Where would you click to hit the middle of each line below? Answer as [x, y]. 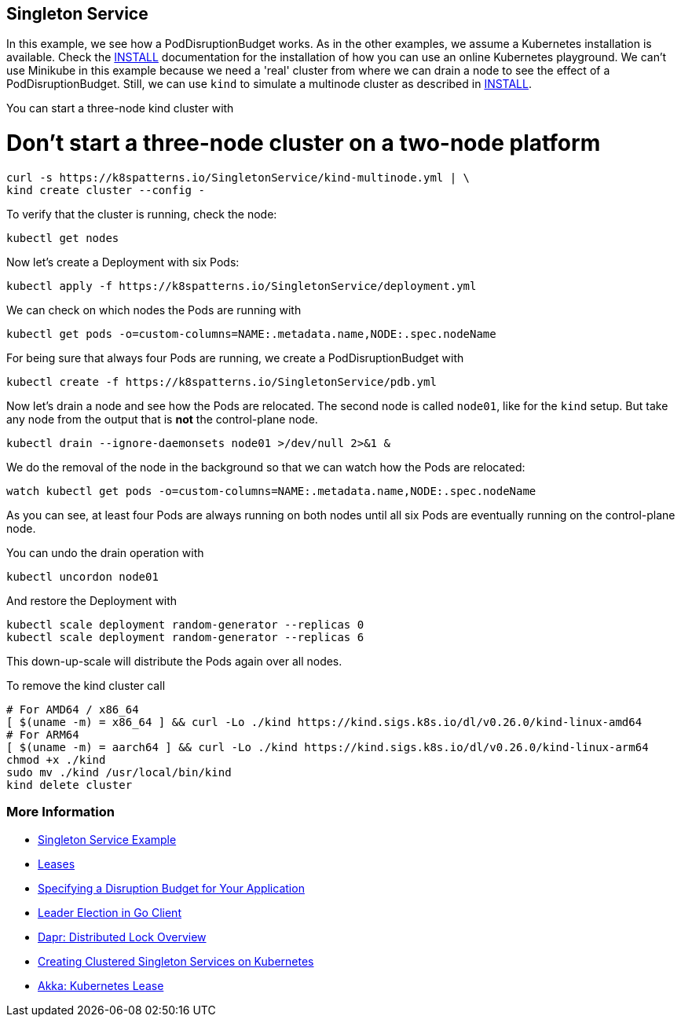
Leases [57, 863]
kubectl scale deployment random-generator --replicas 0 [185, 624]
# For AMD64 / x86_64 [73, 709]
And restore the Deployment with [92, 600]
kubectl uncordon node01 [82, 576]
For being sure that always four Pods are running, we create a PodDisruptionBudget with [235, 357]
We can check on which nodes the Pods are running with [154, 310]
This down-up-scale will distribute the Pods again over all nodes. [174, 661]
